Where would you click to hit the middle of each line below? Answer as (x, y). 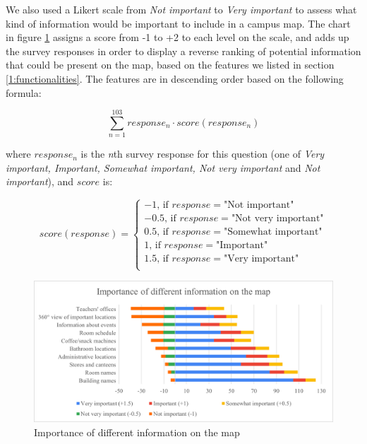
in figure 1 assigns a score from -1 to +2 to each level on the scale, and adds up (178, 37)
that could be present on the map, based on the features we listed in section (170, 65)
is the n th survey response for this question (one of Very (203, 154)
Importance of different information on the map (137, 432)
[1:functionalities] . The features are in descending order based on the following (175, 78)
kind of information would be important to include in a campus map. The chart (178, 23)
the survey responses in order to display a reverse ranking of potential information (183, 51)
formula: (24, 92)
